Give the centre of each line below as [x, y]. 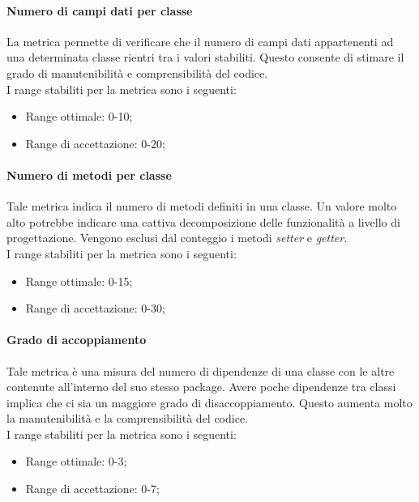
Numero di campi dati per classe [100, 10]
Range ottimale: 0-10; [79, 116]
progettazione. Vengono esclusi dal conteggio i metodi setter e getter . [177, 238]
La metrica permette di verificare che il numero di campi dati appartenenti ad [200, 41]
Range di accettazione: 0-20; [95, 143]
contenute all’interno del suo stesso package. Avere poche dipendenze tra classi [201, 387]
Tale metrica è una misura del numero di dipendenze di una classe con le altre [201, 370]
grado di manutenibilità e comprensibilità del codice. [137, 72]
